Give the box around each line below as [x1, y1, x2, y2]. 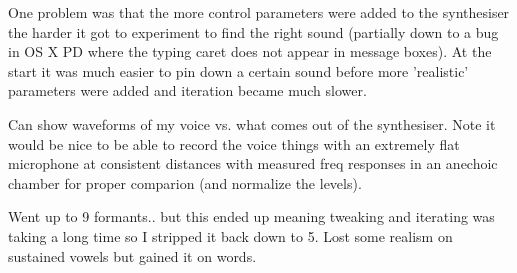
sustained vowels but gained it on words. [8, 245, 257, 266]
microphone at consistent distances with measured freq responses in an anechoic [8, 153, 498, 174]
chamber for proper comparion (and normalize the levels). [8, 172, 362, 193]
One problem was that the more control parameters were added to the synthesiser [8, 2, 510, 22]
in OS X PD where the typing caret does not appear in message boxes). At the [8, 41, 492, 62]
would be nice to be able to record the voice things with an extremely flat [8, 133, 460, 154]
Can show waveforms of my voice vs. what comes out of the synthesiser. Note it [8, 113, 496, 134]
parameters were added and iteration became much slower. [8, 80, 367, 101]
